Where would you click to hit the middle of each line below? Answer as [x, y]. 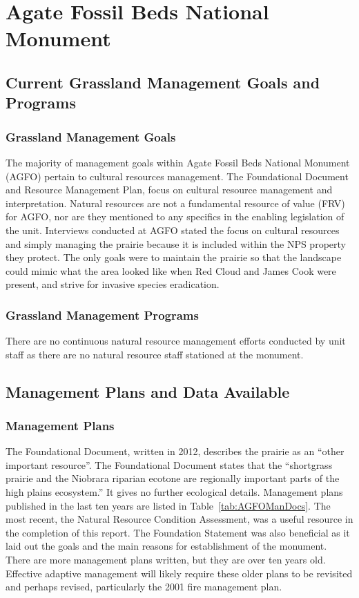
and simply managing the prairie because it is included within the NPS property [176, 243]
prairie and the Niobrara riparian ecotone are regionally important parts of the [173, 478]
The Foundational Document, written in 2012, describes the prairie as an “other [175, 451]
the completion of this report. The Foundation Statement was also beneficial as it [178, 532]
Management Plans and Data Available [148, 391]
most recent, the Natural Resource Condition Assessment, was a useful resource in [179, 519]
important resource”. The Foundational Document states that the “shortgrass [169, 464]
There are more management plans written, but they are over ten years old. [166, 560]
